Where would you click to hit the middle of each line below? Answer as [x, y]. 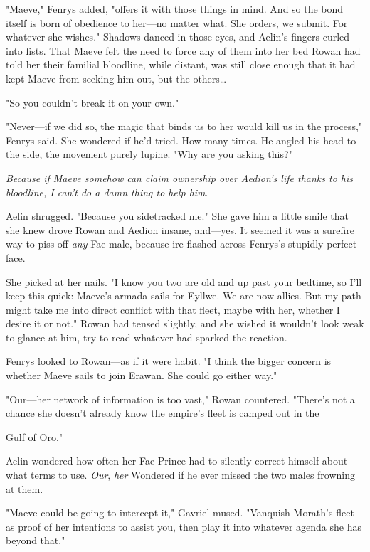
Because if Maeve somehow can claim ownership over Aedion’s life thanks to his [179, 177]
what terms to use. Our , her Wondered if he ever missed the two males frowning [181, 475]
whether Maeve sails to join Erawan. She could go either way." [142, 375]
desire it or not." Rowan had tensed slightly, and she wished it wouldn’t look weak [185, 323]
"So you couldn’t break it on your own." [92, 102]
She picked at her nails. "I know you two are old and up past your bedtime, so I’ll [184, 281]
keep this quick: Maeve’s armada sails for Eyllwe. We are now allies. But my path [184, 296]
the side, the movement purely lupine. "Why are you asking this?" [149, 154]
